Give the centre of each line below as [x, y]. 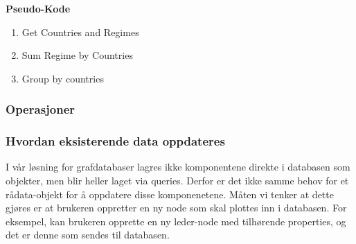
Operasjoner [41, 109]
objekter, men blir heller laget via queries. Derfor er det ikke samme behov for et [177, 181]
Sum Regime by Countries [77, 55]
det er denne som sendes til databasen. [88, 235]
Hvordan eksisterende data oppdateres [115, 141]
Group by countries [63, 78]
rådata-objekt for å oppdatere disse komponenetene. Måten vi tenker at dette [170, 194]
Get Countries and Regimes [80, 32]
